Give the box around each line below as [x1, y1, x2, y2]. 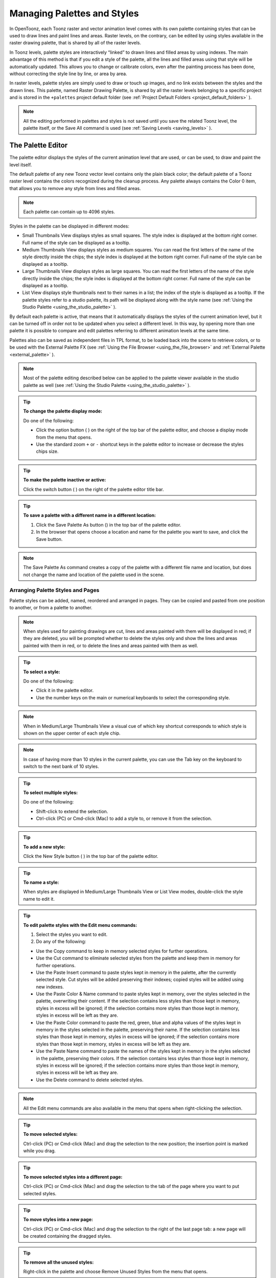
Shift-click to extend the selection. [36, 808, 108, 814]
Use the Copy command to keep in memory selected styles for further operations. [36, 948, 209, 954]
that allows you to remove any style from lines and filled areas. [9, 185, 141, 191]
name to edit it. [23, 896, 55, 902]
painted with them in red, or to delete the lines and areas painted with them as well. [23, 642, 198, 649]
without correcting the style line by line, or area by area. [9, 71, 127, 77]
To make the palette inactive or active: [23, 477, 106, 483]
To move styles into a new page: [23, 1217, 93, 1223]
